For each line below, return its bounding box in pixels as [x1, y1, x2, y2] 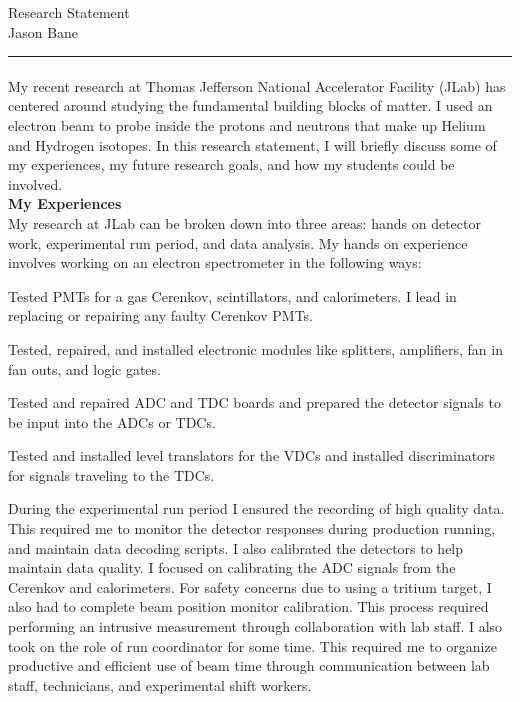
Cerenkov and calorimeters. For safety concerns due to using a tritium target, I [8, 576, 492, 597]
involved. [8, 173, 63, 194]
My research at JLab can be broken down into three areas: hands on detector [8, 212, 481, 233]
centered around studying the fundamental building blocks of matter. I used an [8, 95, 493, 116]
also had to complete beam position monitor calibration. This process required [8, 596, 489, 617]
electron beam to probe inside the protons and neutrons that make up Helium [8, 114, 486, 135]
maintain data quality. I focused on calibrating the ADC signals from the [8, 557, 456, 578]
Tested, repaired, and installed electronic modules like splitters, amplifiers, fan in [8, 338, 503, 359]
